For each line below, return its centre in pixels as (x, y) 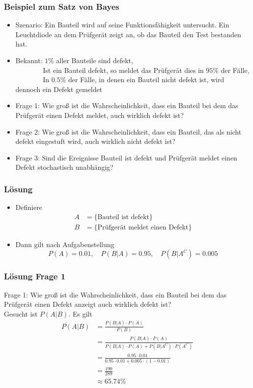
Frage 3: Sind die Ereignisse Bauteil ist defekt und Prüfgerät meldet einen (126, 157)
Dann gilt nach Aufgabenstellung (65, 244)
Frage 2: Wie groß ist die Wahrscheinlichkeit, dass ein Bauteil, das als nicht (128, 131)
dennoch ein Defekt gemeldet (59, 89)
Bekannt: (29, 60)
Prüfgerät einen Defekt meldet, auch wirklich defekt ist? (100, 115)
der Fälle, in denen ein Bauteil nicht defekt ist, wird (146, 80)
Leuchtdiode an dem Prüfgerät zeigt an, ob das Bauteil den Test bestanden (128, 34)
